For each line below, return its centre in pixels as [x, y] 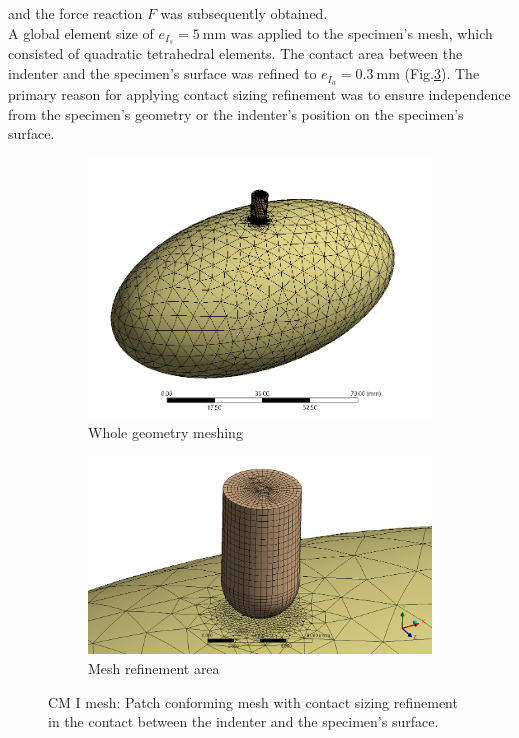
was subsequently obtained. [244, 13]
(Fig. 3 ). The [442, 73]
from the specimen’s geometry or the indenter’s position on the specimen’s [236, 113]
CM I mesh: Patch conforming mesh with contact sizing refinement [253, 701]
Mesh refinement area [154, 667]
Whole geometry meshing [165, 431]
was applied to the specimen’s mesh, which [361, 32]
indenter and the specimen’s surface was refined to [162, 73]
